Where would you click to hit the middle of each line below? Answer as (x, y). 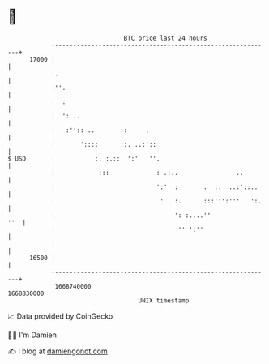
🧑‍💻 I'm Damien (32, 335)
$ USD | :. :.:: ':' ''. (84, 158)
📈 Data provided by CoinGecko (60, 316)
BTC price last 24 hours (165, 38)
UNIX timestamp (164, 300)
